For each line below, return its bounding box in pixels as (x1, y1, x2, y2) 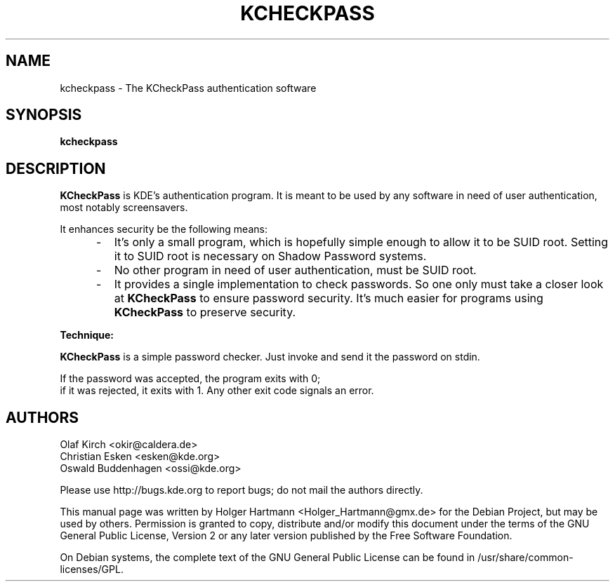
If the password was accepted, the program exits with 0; (60, 372, 321, 385)
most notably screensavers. (60, 201, 188, 214)
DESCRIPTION (6, 159, 106, 177)
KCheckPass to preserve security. (114, 305, 296, 320)
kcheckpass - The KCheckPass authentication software (60, 81, 317, 94)
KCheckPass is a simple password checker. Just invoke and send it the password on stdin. (60, 351, 480, 363)
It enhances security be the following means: (60, 223, 267, 236)
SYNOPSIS (6, 106, 82, 124)
